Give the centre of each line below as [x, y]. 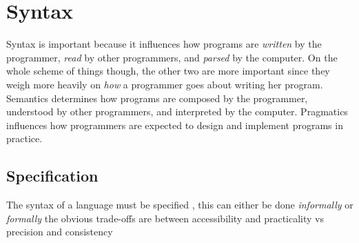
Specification [52, 176]
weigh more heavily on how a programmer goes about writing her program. [165, 84]
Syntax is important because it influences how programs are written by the [164, 44]
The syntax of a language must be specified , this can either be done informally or [180, 205]
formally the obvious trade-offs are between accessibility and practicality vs [165, 218]
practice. [24, 138]
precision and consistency [60, 232]
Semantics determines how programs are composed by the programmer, [157, 98]
